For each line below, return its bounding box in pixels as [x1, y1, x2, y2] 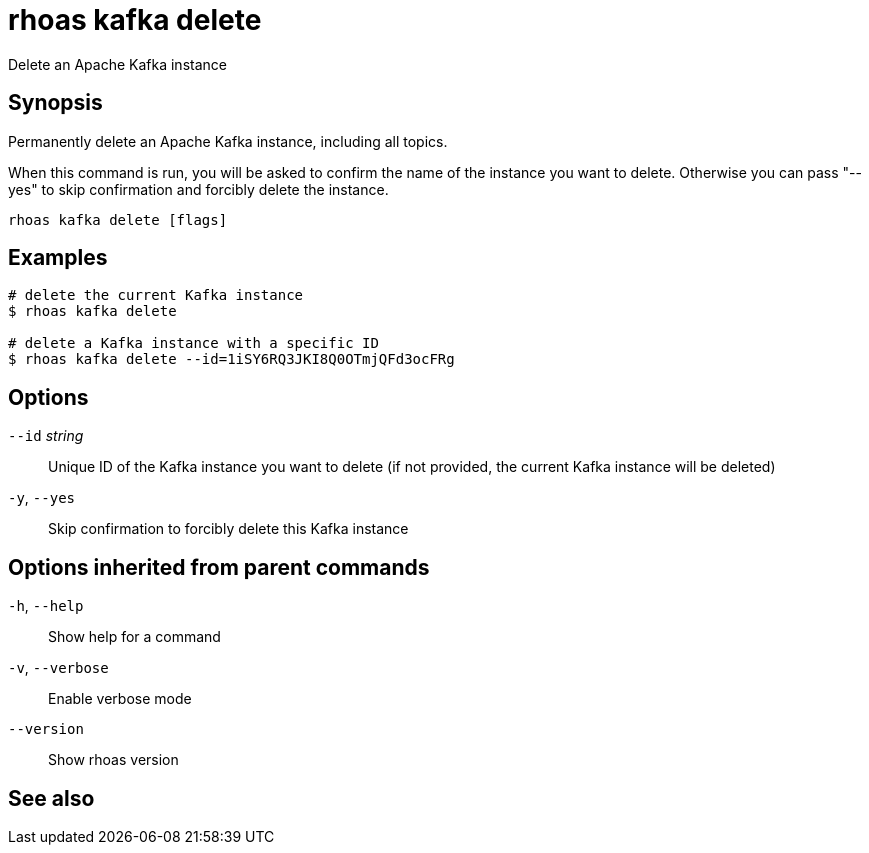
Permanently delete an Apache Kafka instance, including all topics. [8, 132, 448, 150]
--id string [8, 427, 84, 445]
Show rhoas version [48, 751, 179, 769]
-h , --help [8, 597, 84, 615]
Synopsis [8, 90, 103, 116]
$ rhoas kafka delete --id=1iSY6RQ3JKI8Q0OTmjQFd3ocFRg [8, 351, 455, 368]
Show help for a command [48, 628, 221, 646]
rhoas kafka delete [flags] [8, 211, 228, 228]
